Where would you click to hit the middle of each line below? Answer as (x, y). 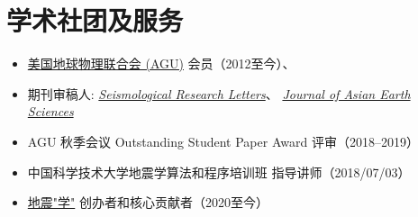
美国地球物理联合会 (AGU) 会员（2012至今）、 (161, 63)
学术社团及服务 (95, 20)
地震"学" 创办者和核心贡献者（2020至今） (148, 202)
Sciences (50, 111)
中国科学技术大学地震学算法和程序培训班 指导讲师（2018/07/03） (219, 172)
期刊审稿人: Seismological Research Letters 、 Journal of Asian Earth (219, 93)
